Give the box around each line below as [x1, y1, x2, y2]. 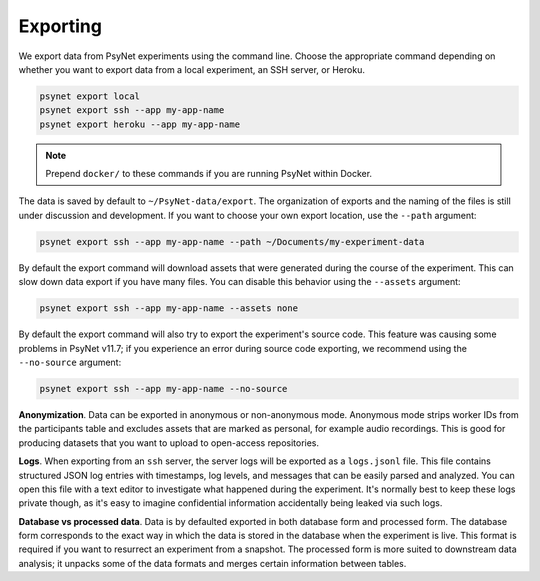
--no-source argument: [18, 356, 122, 368]
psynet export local [39, 90, 140, 102]
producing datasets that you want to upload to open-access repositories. [18, 436, 320, 449]
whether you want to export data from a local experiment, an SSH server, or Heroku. [18, 63, 365, 75]
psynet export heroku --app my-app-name [39, 118, 240, 130]
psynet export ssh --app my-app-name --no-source [39, 383, 288, 394]
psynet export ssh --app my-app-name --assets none [39, 303, 299, 314]
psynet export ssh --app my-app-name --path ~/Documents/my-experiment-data [39, 236, 425, 247]
